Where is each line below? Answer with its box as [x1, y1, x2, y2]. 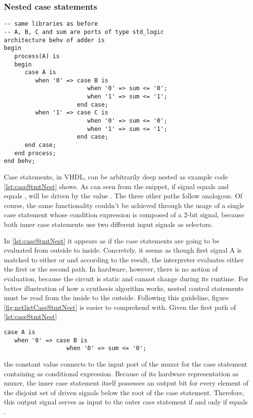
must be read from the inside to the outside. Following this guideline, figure [4, 292, 229, 303]
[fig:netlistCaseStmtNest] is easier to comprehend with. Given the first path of [4, 302, 236, 312]
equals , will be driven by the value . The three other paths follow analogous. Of [4, 191, 243, 201]
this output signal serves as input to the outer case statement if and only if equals [4, 397, 248, 407]
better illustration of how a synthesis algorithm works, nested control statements [4, 283, 244, 293]
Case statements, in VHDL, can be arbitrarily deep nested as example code [4, 172, 228, 182]
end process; [14, 149, 56, 157]
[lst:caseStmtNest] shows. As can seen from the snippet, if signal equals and [4, 181, 229, 191]
